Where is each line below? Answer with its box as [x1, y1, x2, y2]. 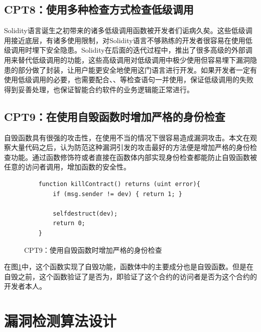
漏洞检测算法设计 [4, 310, 117, 331]
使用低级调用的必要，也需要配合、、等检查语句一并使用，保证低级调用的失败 [4, 74, 253, 85]
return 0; [53, 220, 85, 227]
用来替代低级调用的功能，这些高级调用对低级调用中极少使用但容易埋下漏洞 [4, 54, 250, 65]
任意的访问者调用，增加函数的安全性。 [4, 161, 130, 172]
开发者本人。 [4, 281, 46, 291]
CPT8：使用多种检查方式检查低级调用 [4, 2, 194, 17]
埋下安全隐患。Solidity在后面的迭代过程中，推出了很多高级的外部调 [32, 45, 252, 55]
